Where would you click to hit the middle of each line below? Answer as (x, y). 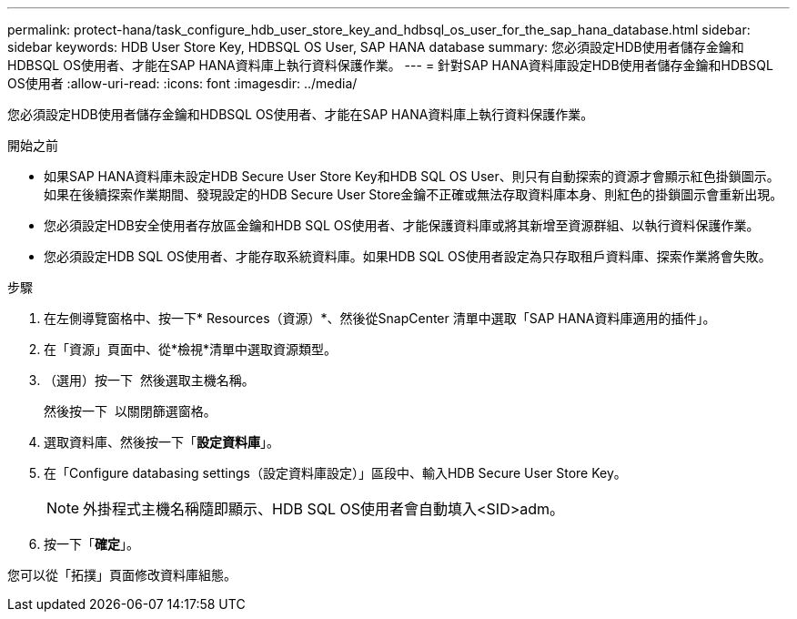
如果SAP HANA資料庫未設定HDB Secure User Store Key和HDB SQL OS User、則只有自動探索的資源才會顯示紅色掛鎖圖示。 (412, 176)
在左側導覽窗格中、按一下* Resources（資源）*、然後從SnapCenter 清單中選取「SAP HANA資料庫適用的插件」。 (380, 318)
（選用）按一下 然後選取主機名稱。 (149, 380)
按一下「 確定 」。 (91, 544)
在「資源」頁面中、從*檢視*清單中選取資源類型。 (191, 349)
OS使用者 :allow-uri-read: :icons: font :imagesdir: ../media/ (182, 83)
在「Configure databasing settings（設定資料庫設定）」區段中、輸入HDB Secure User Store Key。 (335, 473)
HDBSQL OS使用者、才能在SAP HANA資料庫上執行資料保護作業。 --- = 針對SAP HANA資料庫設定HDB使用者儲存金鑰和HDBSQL (390, 65)
